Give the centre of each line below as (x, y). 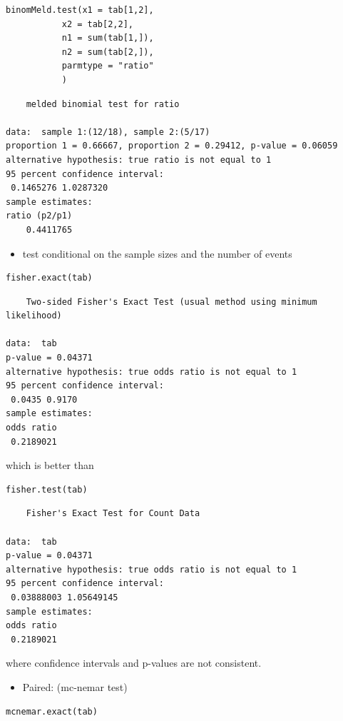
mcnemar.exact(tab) (52, 711)
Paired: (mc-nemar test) (75, 686)
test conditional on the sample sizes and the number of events (157, 253)
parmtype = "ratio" (108, 66)
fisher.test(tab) (47, 489)
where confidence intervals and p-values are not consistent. (134, 663)
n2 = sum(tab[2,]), (108, 52)
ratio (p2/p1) (39, 216)
